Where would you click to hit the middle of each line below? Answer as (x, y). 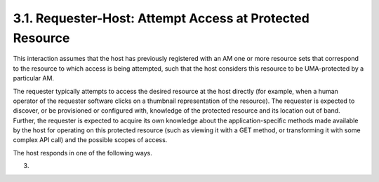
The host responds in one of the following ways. (82, 153)
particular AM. (34, 78)
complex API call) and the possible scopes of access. (90, 140)
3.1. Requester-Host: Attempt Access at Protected (161, 18)
